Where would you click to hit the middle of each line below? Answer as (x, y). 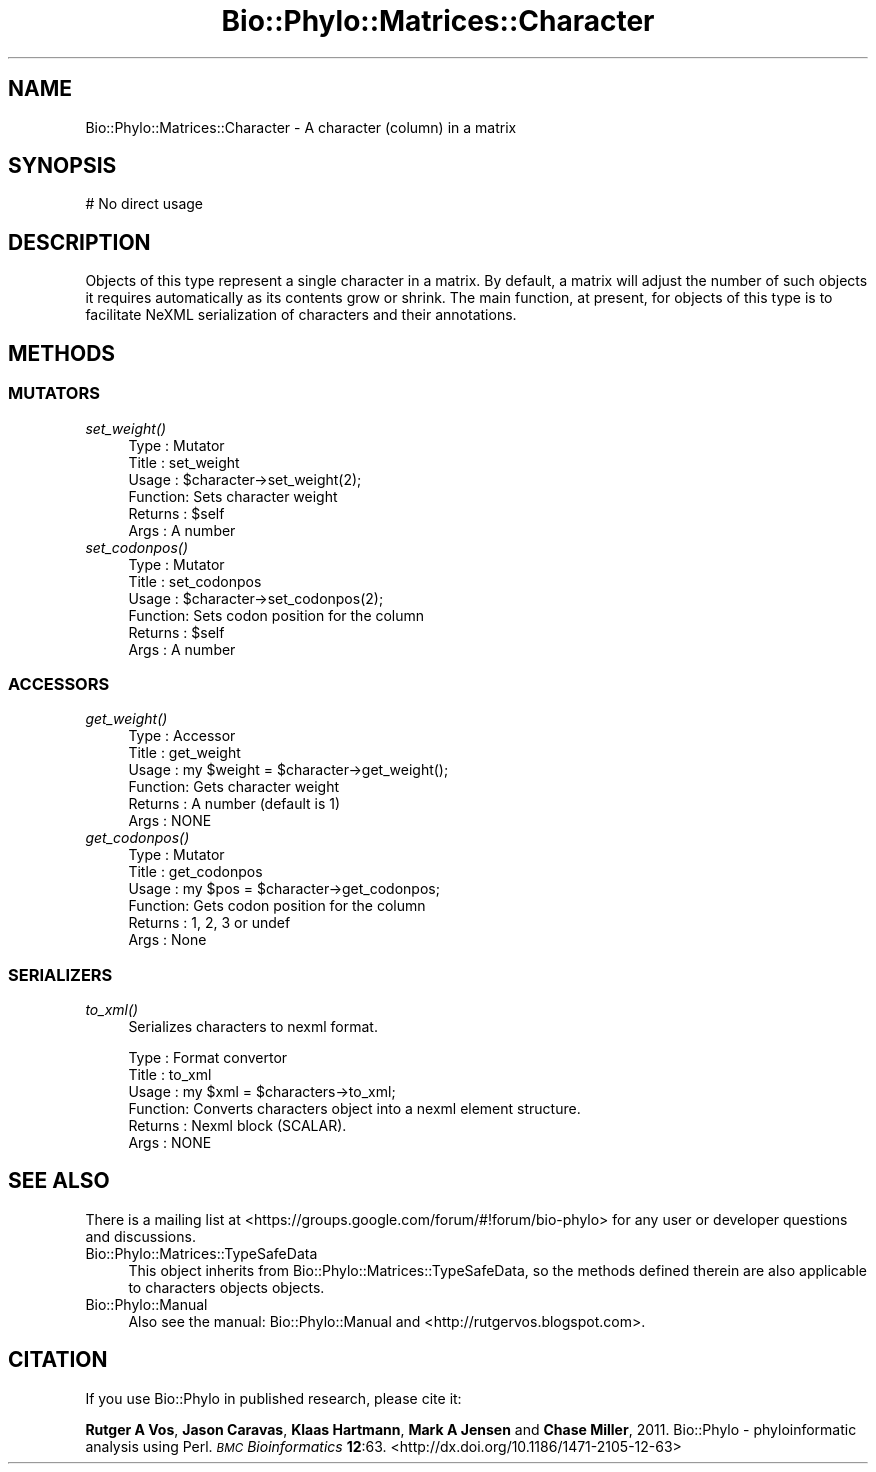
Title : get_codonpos (195, 872)
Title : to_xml (170, 1074)
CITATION (58, 1360)
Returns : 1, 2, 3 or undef (209, 923)
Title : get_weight (184, 753)
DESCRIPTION (79, 242)
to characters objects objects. (226, 1287)
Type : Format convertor (208, 1057)
